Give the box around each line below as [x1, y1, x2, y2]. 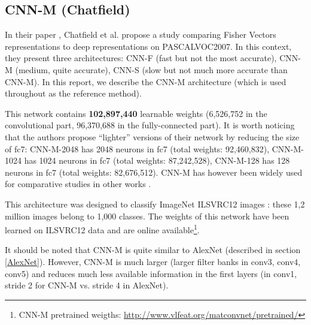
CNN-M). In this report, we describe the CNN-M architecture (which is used [5, 75, 286, 88]
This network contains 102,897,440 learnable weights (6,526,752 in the [5, 107, 267, 119]
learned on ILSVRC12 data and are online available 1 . [5, 222, 200, 236]
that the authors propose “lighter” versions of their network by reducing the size [5, 130, 300, 143]
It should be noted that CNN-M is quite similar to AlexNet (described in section [5, 243, 301, 256]
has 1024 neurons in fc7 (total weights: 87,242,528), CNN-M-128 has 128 [24, 154, 290, 167]
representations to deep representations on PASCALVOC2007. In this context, [5, 40, 292, 52]
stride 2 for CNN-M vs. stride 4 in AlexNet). [5, 279, 169, 291]
